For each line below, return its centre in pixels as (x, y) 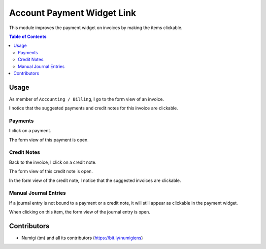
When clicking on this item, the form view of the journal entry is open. (80, 212)
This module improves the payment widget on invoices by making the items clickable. (96, 28)
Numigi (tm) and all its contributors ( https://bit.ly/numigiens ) (82, 238)
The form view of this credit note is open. (51, 171)
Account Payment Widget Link (73, 13)
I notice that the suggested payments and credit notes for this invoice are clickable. (94, 108)
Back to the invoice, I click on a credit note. (53, 162)
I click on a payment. (30, 131)
